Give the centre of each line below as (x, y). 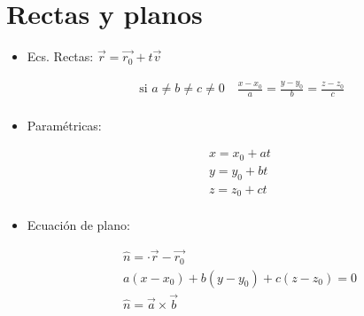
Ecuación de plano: (78, 225)
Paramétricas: (64, 125)
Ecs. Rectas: (60, 56)
